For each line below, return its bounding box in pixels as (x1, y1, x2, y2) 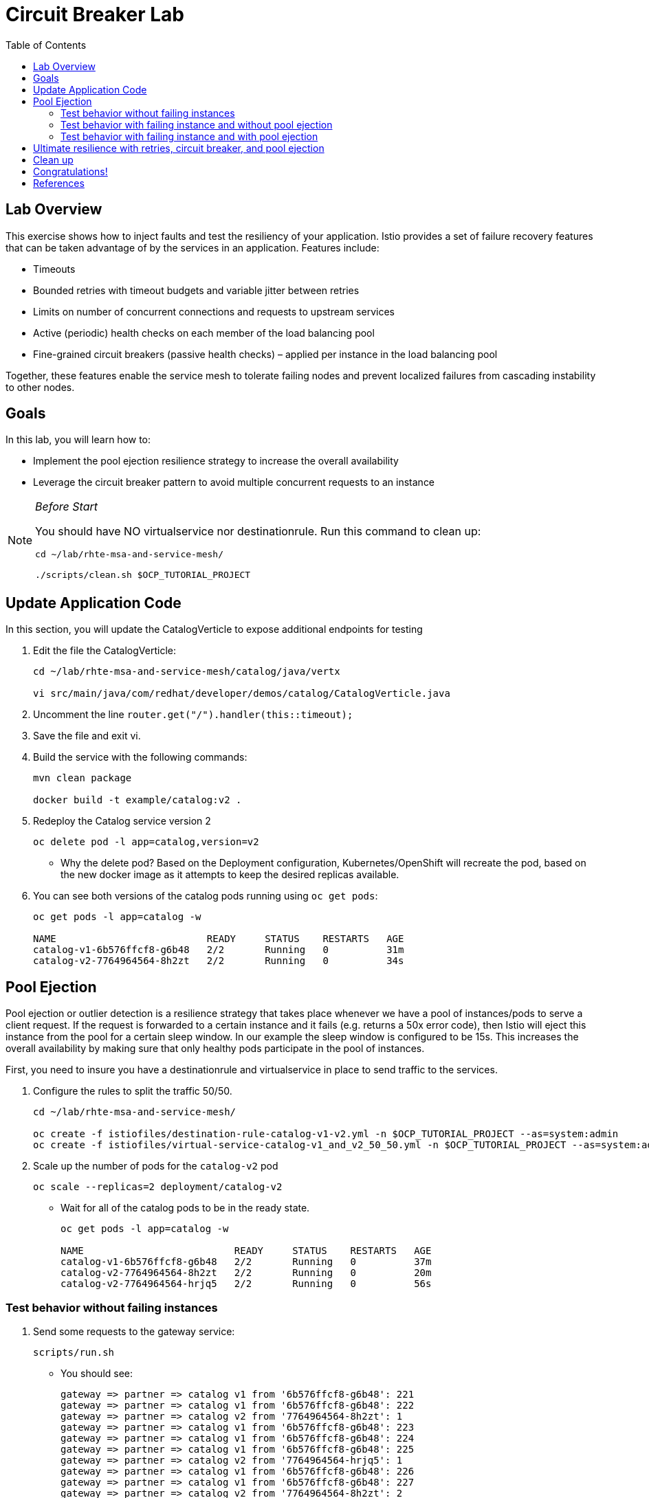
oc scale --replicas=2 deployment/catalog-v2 (33, 1181, 283, 1193)
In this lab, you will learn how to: (5, 434, 151, 446)
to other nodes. (5, 381, 75, 393)
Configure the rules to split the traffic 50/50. (33, 1085, 232, 1097)
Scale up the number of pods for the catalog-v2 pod (33, 1160, 278, 1172)
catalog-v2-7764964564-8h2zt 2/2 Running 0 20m (60, 1267, 432, 1279)
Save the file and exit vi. (33, 730, 141, 742)
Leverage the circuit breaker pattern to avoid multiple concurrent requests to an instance (33, 476, 435, 489)
